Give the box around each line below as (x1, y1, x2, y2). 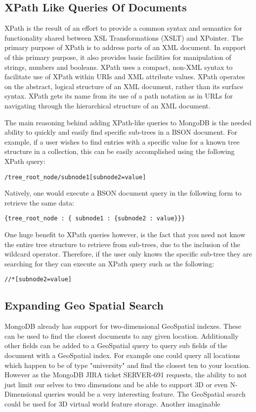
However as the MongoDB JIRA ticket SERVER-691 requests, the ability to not (4, 369, 247, 380)
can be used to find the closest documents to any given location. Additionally (4, 330, 239, 341)
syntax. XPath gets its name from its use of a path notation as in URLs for (4, 91, 233, 101)
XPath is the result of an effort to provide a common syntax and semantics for (4, 23, 242, 33)
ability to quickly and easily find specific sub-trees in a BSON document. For (4, 127, 238, 137)
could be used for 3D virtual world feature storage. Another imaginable (4, 399, 220, 409)
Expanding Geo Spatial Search (4, 298, 164, 313)
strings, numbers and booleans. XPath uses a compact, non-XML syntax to (4, 61, 233, 72)
